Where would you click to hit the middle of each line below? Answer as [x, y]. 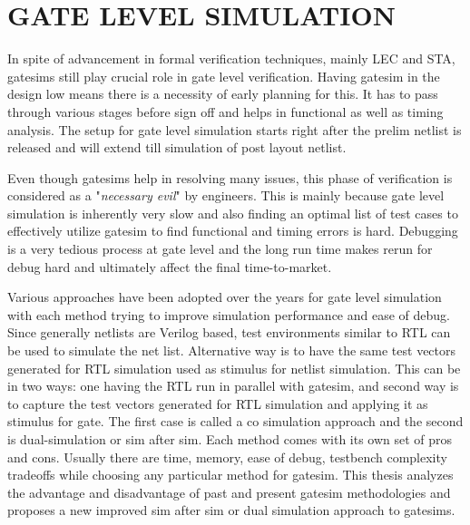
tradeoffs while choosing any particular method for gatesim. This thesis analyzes [230, 475]
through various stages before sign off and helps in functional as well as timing [225, 111]
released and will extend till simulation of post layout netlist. [177, 147]
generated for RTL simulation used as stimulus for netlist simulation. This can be [234, 368]
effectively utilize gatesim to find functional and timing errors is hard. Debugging [233, 231]
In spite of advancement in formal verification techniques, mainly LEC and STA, [231, 58]
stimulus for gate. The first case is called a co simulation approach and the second [235, 421]
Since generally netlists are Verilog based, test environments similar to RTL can [229, 332]
